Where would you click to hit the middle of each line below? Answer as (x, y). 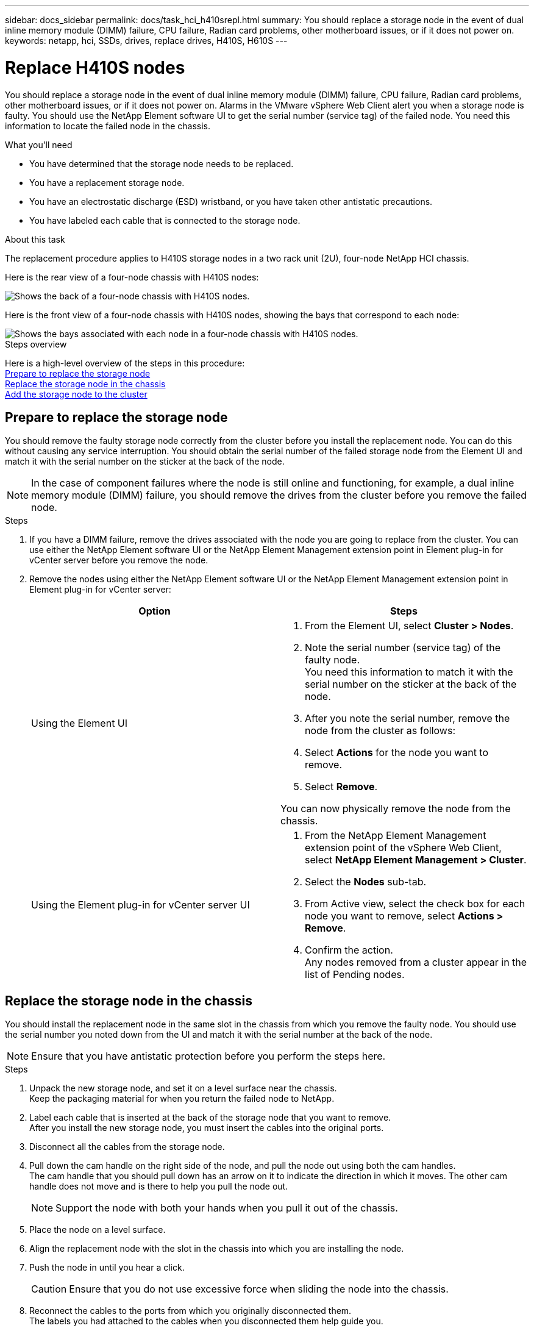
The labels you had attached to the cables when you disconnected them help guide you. (206, 1321)
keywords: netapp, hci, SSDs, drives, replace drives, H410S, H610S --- (146, 41)
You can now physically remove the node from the (396, 809)
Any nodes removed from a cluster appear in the (416, 962)
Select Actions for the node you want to (397, 753)
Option (155, 611)
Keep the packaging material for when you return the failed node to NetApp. (182, 1099)
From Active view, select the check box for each (415, 904)
